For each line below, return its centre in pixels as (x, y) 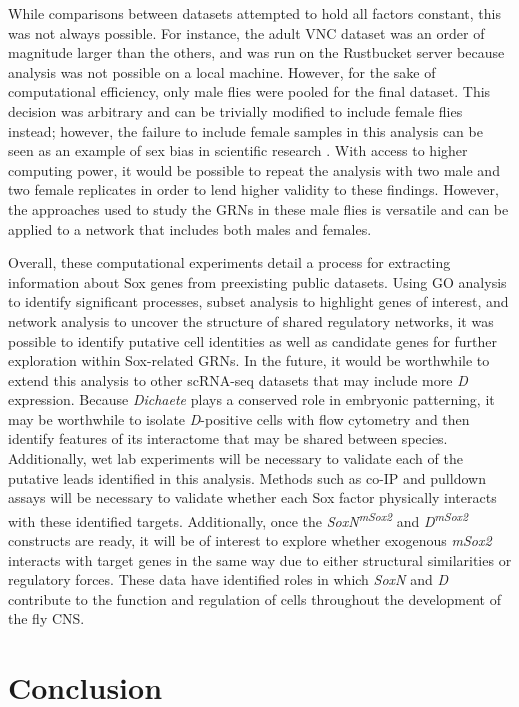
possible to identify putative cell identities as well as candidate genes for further (253, 340)
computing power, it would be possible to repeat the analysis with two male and (254, 169)
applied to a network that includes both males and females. (190, 228)
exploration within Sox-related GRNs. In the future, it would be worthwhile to (249, 360)
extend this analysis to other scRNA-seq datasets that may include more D (238, 379)
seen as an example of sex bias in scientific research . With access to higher (238, 150)
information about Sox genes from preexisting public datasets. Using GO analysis (257, 281)
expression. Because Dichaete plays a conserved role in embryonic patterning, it (251, 399)
